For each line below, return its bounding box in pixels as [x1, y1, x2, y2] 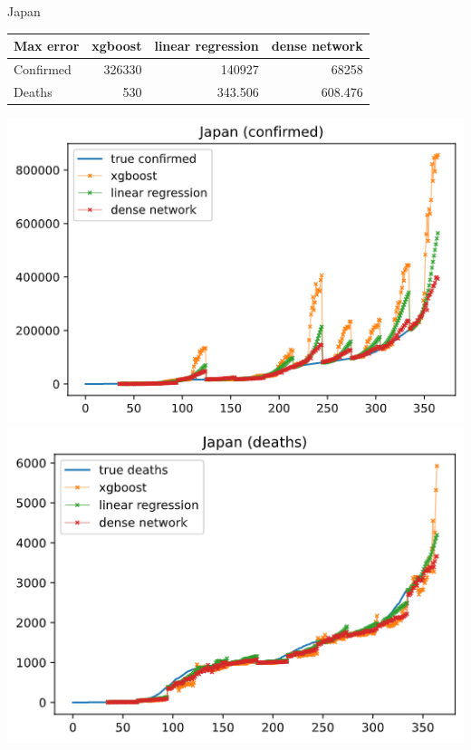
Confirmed [14, 59, 72, 78]
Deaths [14, 82, 53, 101]
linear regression [154, 36, 259, 55]
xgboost [91, 36, 142, 55]
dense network [271, 36, 363, 55]
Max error [14, 36, 80, 55]
